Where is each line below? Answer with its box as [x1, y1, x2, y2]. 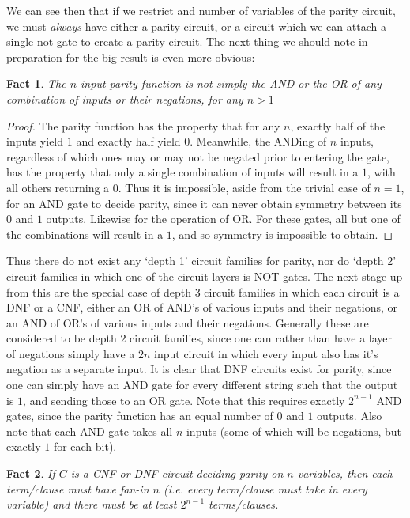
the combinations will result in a [6, 225, 164, 242]
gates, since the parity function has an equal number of [6, 407, 273, 424]
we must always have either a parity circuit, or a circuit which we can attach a [6, 17, 386, 34]
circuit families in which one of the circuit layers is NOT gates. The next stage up [6, 267, 403, 284]
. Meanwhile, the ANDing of [190, 133, 327, 149]
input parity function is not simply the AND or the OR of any [81, 75, 382, 92]
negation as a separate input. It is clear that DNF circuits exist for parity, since [6, 361, 392, 377]
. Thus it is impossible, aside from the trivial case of [118, 179, 371, 195]
